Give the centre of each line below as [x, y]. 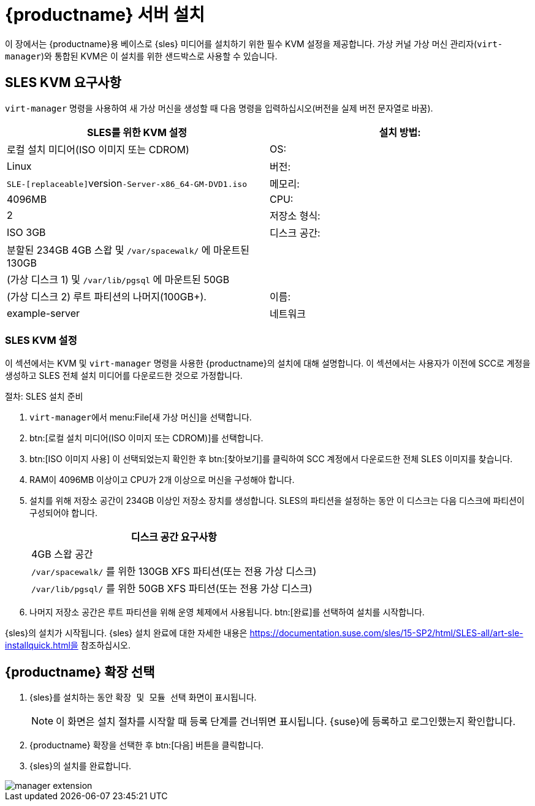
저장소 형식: [295, 215]
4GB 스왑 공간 [62, 554]
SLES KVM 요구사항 [63, 83]
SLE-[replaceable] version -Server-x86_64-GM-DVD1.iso [127, 183]
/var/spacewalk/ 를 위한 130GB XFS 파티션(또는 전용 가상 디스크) [174, 572]
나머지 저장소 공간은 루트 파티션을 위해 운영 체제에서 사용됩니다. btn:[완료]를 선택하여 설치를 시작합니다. [227, 612]
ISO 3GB [26, 232]
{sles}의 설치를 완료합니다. [81, 766]
